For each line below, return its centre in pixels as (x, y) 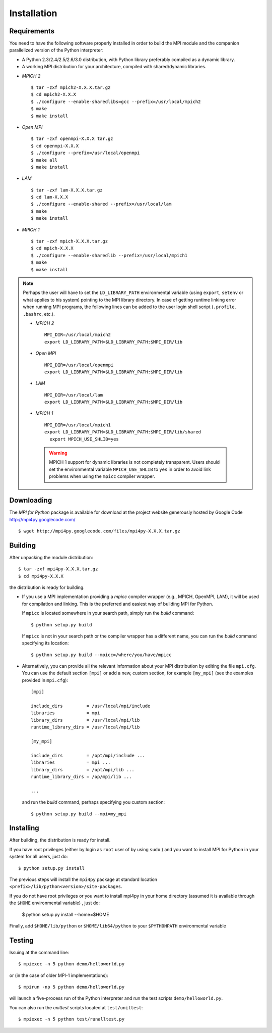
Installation (33, 13)
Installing (24, 828)
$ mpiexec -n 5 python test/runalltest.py (72, 1019)
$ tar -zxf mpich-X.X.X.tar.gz (70, 241)
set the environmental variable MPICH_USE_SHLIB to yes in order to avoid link (130, 469)
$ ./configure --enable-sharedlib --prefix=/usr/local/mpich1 (109, 255)
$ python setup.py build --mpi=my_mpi (79, 814)
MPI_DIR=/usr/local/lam (74, 395)
